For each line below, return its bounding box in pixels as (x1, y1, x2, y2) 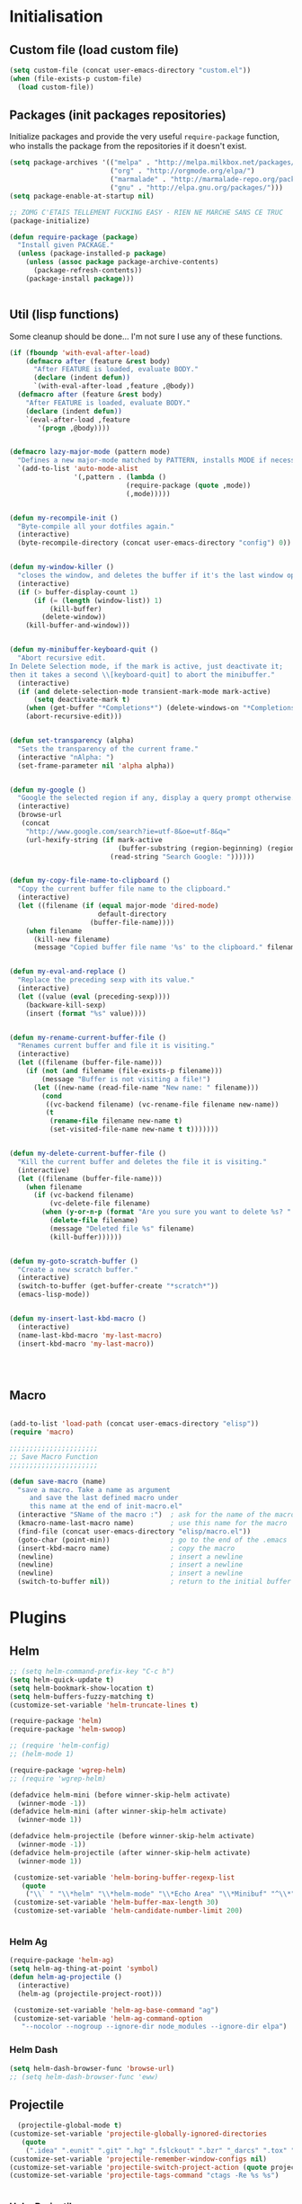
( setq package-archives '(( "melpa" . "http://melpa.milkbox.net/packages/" (9, 158, 299, 167)
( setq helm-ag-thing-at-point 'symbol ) (9, 1964, 159, 1974)
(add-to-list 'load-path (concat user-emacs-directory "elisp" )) (9, 1419, 259, 1428)
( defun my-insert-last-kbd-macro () (9, 1314, 147, 1323)
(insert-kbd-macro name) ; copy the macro (17, 1543, 235, 1552)
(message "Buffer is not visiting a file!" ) (41, 1074, 211, 1084)
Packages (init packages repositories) (9, 108, 226, 123)
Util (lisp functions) (9, 307, 120, 323)
